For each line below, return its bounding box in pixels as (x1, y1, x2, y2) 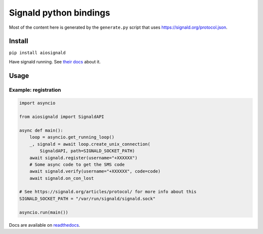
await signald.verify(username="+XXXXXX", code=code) (29, 169, 161, 174)
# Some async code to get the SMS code (29, 161, 125, 167)
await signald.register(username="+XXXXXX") (29, 155, 138, 160)
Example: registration (9, 86, 61, 93)
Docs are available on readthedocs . (9, 222, 80, 228)
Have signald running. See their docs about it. (9, 58, 101, 64)
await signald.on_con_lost (29, 175, 94, 181)
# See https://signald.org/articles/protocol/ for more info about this (19, 189, 197, 195)
